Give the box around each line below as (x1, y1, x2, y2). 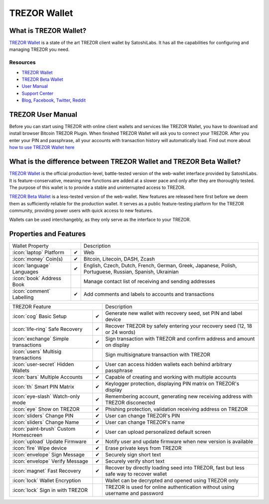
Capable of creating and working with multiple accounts (105, 374, 237, 381)
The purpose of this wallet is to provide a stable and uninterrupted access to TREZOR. (9, 184, 186, 190)
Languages (12, 268, 39, 275)
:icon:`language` (12, 262, 51, 269)
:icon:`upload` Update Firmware (12, 438, 87, 445)
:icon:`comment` (12, 288, 51, 295)
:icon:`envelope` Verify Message (12, 458, 88, 465)
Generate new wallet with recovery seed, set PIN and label (105, 310, 243, 317)
